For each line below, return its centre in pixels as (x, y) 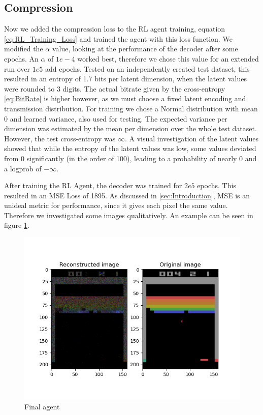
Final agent (42, 406)
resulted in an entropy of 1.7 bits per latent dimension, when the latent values (125, 79)
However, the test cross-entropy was (60, 138)
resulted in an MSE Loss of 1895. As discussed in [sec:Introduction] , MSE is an (127, 195)
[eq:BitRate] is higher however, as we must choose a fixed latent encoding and (125, 98)
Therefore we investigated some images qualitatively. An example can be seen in (129, 215)
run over (17, 68)
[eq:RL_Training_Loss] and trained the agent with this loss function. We (118, 38)
